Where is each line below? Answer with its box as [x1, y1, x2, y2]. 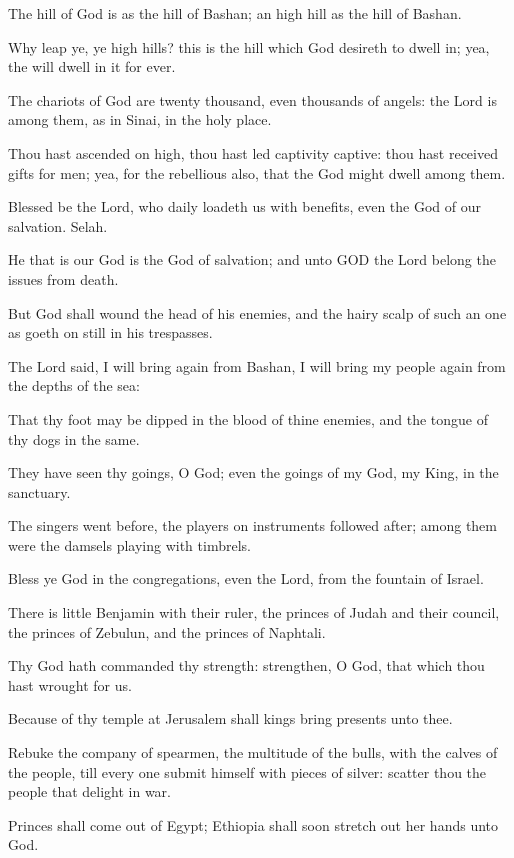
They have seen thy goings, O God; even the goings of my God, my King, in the [8, 462, 499, 483]
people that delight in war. [8, 781, 172, 802]
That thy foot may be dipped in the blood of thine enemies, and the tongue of [8, 408, 489, 429]
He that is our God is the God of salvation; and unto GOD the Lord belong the [8, 249, 496, 270]
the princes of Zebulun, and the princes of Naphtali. [8, 621, 326, 642]
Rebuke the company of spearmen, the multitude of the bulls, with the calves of [8, 742, 498, 763]
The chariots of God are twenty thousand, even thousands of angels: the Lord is [8, 89, 497, 110]
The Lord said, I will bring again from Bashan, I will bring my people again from [8, 355, 506, 376]
